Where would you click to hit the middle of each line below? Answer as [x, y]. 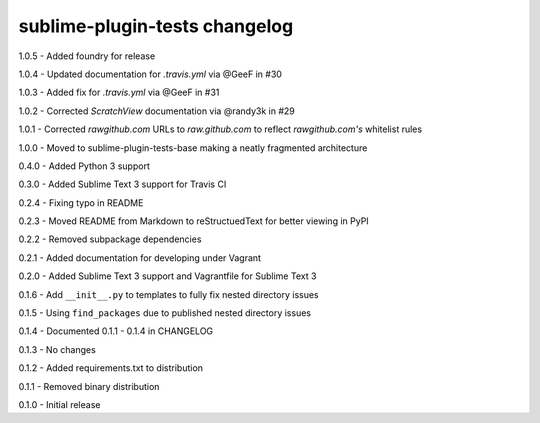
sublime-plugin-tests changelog [156, 26]
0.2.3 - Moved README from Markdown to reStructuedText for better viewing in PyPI [193, 221]
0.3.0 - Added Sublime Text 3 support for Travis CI [122, 184]
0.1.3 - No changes [57, 349]
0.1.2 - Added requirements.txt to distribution [111, 368]
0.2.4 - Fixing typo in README [81, 202]
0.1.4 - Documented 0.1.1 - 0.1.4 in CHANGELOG [116, 331]
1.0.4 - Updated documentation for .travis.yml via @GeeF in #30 [150, 74]
